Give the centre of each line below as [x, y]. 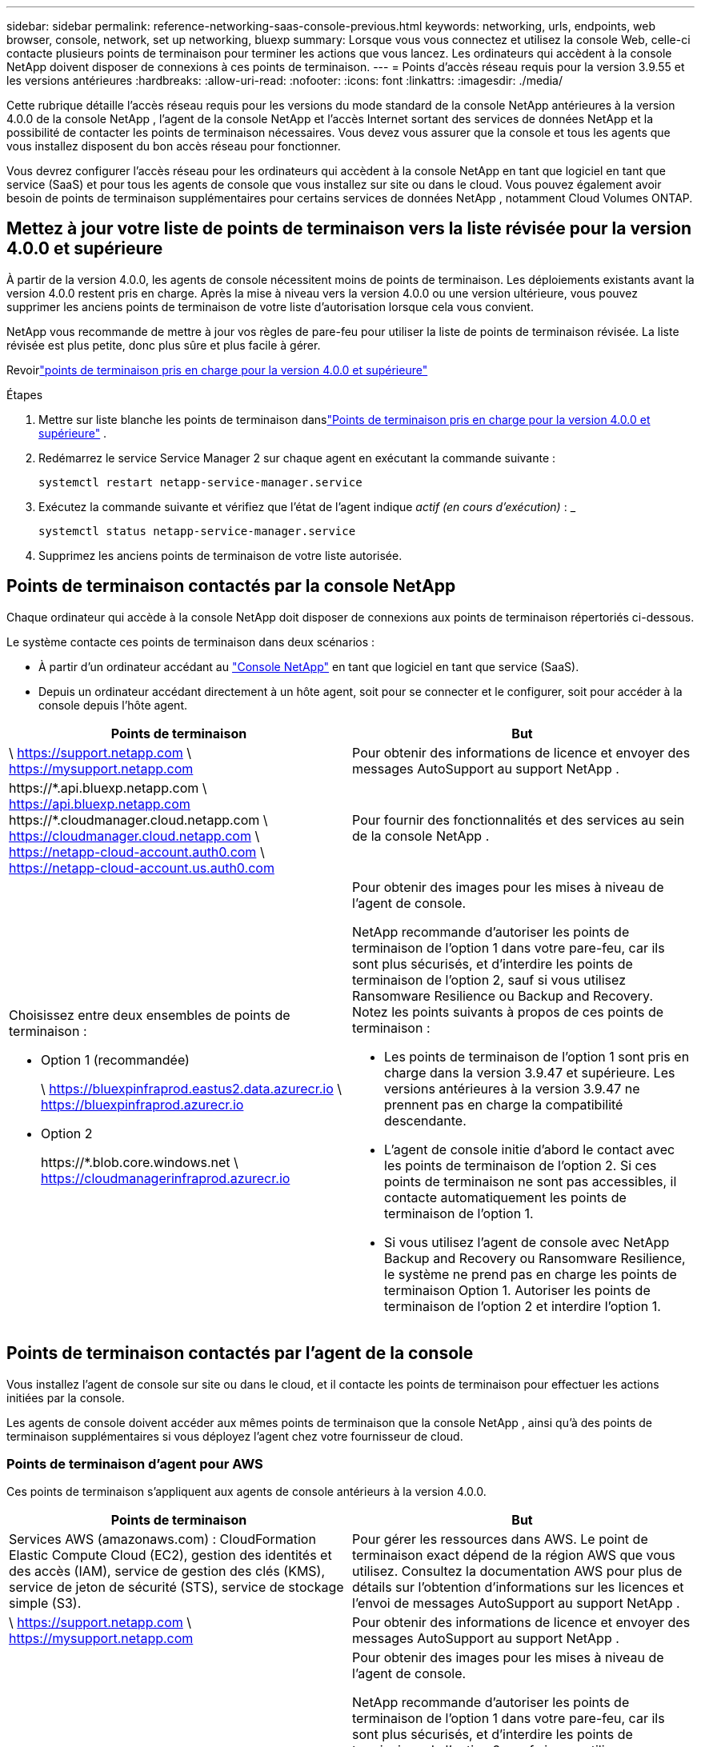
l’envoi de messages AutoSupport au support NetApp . [516, 1603]
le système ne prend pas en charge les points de [531, 1274]
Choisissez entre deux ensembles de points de [150, 1015]
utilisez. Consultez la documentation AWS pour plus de [517, 1571]
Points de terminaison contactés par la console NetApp [231, 586]
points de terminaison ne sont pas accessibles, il [531, 1181]
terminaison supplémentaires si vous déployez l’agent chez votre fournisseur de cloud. [235, 1436]
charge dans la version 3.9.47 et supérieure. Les [530, 1072]
